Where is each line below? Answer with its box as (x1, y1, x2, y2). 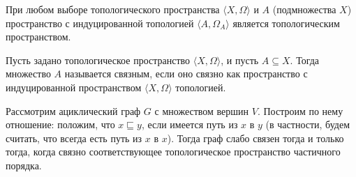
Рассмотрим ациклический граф (6, 103, 141, 118)
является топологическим (232, 15, 340, 30)
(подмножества (272, 2, 336, 16)
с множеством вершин (154, 103, 249, 118)
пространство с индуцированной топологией (6, 15, 194, 30)
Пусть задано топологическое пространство (6, 52, 191, 67)
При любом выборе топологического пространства (6, 2, 220, 16)
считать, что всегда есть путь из (6, 130, 142, 145)
